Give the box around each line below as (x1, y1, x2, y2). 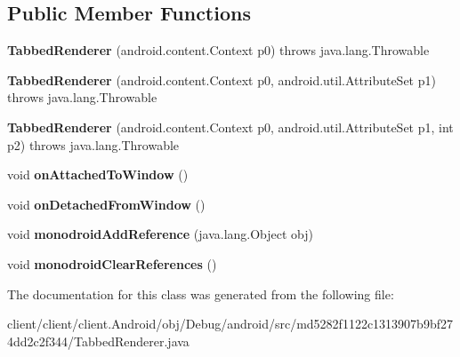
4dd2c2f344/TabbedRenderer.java (7, 331, 190, 350)
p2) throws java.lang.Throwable (7, 135, 180, 154)
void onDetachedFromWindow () (7, 194, 206, 213)
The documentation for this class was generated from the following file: (7, 284, 394, 303)
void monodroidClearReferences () (7, 254, 217, 273)
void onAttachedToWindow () (7, 165, 189, 184)
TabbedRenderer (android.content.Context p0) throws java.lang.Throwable (7, 41, 430, 59)
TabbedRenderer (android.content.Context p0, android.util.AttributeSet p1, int (7, 117, 454, 136)
